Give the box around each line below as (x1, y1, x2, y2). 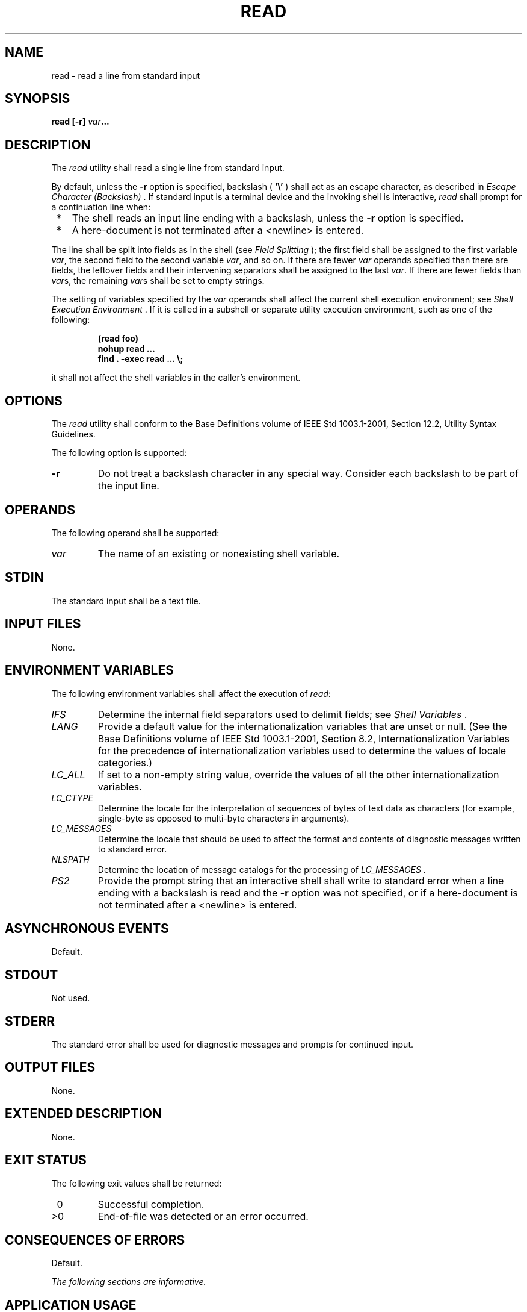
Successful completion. (97, 1198, 205, 1210)
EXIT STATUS (5, 1152, 87, 1168)
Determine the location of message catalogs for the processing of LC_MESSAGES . (97, 864, 426, 875)
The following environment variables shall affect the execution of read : (51, 688, 331, 699)
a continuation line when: (51, 202, 151, 213)
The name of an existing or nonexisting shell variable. (97, 547, 340, 560)
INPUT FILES (5, 616, 81, 632)
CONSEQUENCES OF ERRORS (5, 1232, 185, 1248)
